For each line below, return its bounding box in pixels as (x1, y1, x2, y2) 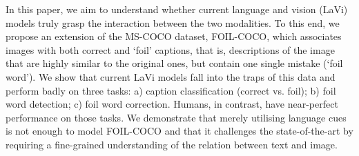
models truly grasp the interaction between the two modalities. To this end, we (6, 15, 340, 30)
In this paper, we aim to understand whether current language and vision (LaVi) (6, 2, 348, 16)
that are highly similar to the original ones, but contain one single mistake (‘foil (6, 56, 343, 70)
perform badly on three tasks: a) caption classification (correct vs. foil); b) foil (6, 83, 336, 97)
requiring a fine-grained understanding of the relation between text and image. (6, 137, 338, 151)
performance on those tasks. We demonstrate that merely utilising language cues (6, 110, 347, 124)
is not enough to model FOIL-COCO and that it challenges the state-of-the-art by (6, 124, 353, 138)
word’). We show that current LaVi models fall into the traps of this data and (6, 69, 336, 84)
